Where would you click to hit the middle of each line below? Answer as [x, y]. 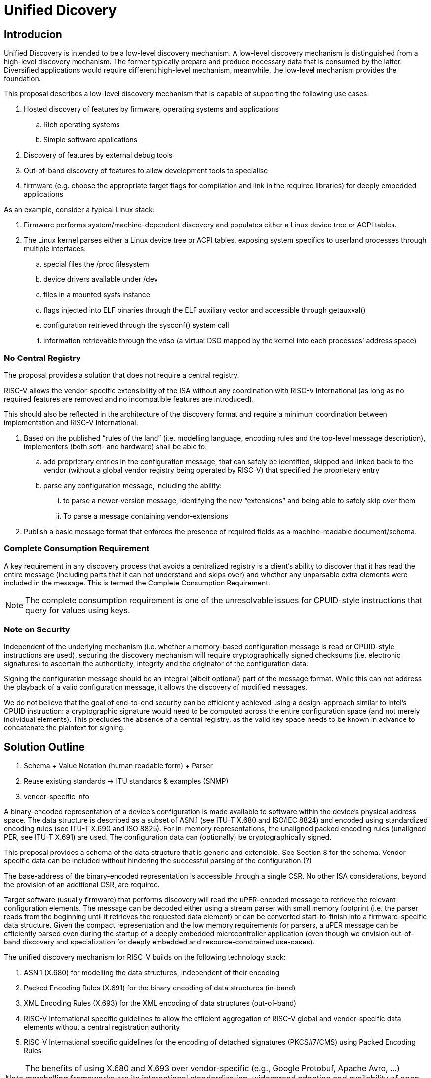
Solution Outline [44, 747]
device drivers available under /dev [101, 279]
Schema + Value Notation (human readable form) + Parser [118, 766]
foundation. [22, 79]
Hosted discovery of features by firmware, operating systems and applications [151, 109]
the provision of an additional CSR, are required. [82, 885]
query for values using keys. [78, 610]
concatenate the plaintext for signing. [65, 728]
